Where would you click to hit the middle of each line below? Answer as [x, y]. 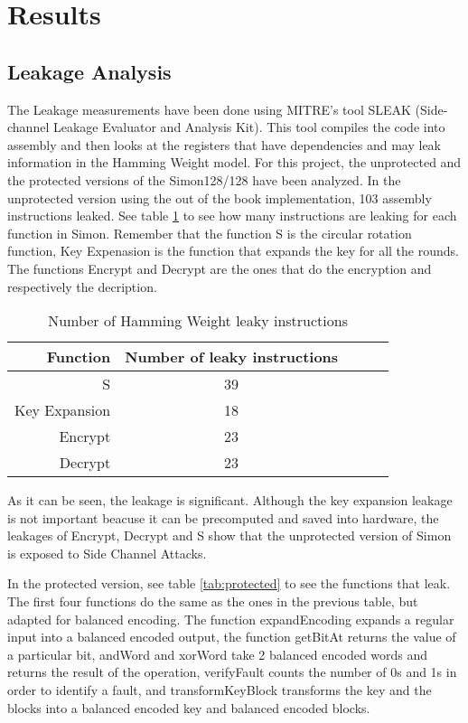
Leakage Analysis [89, 71]
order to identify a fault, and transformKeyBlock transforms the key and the [220, 690]
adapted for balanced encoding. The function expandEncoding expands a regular [231, 619]
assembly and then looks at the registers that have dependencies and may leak [225, 144]
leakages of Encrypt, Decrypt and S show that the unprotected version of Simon [229, 535]
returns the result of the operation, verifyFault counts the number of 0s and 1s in [232, 672]
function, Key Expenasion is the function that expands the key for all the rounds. [233, 251]
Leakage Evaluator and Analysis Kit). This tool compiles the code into [249, 127]
